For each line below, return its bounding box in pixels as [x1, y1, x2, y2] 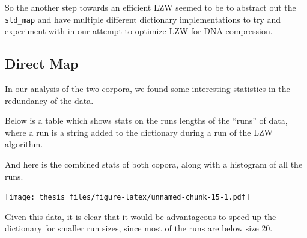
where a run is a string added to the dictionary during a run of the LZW [5, 126, 273, 138]
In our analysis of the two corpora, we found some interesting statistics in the [5, 82, 290, 95]
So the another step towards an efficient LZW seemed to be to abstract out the [5, 1, 296, 13]
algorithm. [5, 138, 43, 150]
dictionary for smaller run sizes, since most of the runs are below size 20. [5, 222, 273, 234]
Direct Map [5, 54, 79, 73]
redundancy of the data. [5, 94, 94, 106]
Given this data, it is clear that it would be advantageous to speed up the [5, 210, 276, 222]
